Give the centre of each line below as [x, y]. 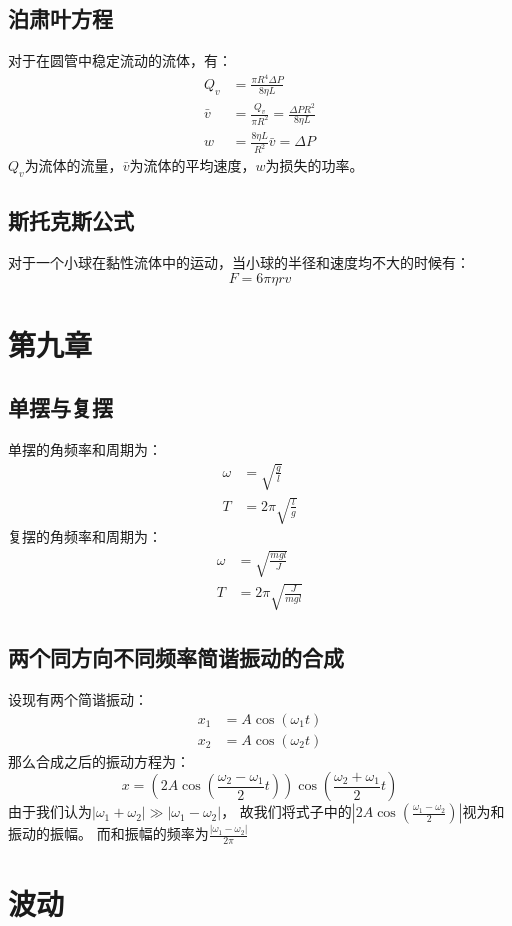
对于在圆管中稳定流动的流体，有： [120, 60]
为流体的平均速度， [192, 165]
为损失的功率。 [314, 165]
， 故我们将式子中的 [286, 811]
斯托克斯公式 [71, 220]
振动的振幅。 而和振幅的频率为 [108, 833]
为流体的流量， [73, 165]
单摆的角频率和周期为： [85, 449]
